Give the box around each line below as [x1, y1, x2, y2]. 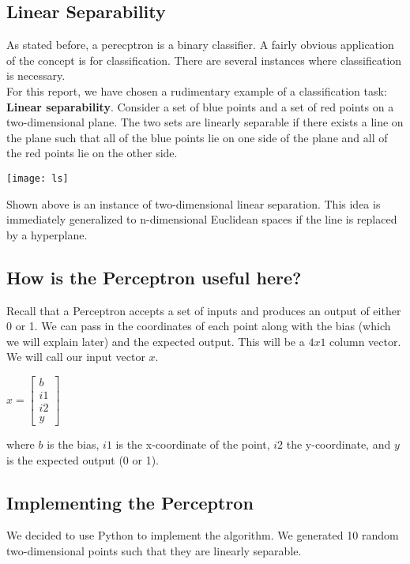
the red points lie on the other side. [6, 145, 178, 161]
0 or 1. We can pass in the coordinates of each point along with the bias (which [6, 318, 391, 334]
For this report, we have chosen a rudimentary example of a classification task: [6, 82, 387, 99]
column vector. [329, 333, 401, 349]
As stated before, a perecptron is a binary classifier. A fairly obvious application [6, 36, 394, 53]
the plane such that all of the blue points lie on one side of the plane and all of [6, 129, 388, 145]
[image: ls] [6, 172, 69, 184]
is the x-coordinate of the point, [115, 436, 270, 453]
